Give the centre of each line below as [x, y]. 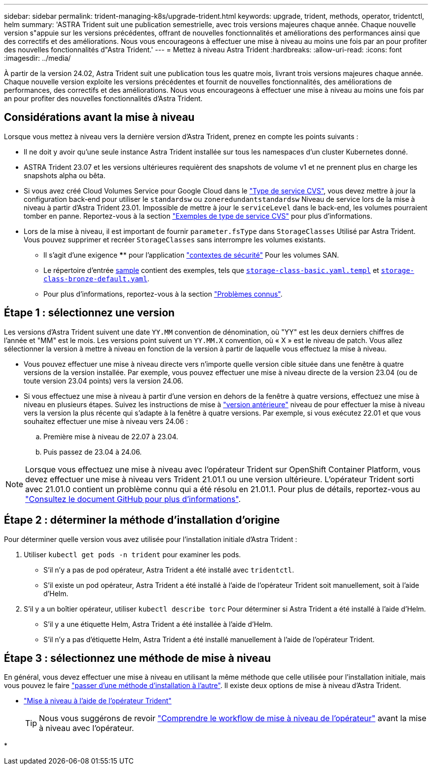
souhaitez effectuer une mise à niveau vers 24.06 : [106, 421]
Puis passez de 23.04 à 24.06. [93, 452]
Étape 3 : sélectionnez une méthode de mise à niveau [137, 658]
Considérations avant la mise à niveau [99, 117]
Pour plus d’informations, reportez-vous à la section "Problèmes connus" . [163, 294]
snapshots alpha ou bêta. [65, 175]
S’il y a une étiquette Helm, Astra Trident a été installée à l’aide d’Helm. [158, 624]
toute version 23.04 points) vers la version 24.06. [104, 381]
